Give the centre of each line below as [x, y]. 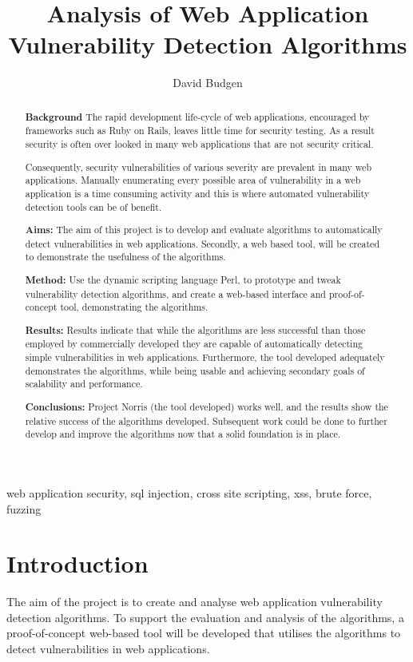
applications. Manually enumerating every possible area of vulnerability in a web [193, 180]
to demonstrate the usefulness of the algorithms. [125, 257]
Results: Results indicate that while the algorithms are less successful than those [195, 330]
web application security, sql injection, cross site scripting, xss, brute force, [189, 492]
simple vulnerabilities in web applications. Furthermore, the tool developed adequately [205, 357]
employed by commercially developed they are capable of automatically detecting [194, 344]
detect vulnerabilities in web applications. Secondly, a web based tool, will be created [202, 243]
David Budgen [208, 83]
